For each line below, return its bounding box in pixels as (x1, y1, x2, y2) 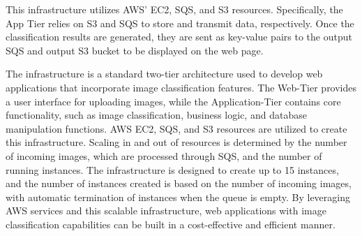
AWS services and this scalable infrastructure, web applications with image (6, 203, 326, 218)
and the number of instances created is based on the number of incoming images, (6, 176, 352, 191)
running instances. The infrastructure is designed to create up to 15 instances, (6, 162, 339, 177)
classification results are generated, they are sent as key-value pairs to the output (6, 29, 352, 44)
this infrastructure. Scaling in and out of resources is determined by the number (6, 135, 347, 149)
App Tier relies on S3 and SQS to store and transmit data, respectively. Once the (6, 15, 354, 30)
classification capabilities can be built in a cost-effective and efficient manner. (6, 216, 335, 231)
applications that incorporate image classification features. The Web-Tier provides (6, 80, 357, 94)
